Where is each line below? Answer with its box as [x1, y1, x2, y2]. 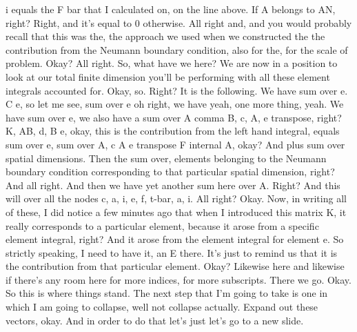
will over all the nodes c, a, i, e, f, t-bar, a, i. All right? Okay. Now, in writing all [6, 191, 347, 206]
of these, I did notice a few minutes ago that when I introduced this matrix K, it [6, 204, 347, 219]
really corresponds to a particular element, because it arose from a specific [6, 218, 319, 233]
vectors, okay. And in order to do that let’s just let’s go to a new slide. [6, 313, 304, 327]
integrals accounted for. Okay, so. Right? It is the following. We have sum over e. [6, 83, 348, 97]
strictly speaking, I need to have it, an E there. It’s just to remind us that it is [6, 245, 338, 260]
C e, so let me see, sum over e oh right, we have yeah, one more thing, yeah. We [6, 97, 344, 111]
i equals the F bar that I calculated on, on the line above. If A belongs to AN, [6, 2, 336, 16]
